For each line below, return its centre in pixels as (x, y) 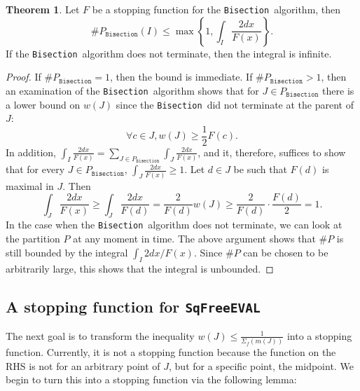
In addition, (31, 152)
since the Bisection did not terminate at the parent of (235, 104)
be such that (260, 169)
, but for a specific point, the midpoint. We (261, 365)
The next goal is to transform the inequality (100, 335)
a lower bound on (43, 104)
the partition (33, 239)
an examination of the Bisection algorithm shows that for (132, 90)
